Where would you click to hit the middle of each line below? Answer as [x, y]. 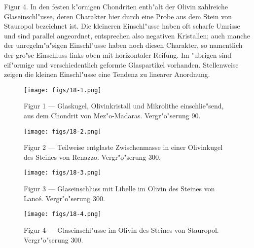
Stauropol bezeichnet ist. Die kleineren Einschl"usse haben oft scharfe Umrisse [122, 26]
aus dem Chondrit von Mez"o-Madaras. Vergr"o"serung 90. [112, 115]
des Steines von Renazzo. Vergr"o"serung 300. [92, 157]
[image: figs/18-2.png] [63, 131]
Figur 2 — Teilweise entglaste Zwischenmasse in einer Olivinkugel [123, 147]
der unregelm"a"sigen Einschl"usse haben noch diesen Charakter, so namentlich [123, 45]
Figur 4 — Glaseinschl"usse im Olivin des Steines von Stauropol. [121, 230]
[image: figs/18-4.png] [63, 214]
